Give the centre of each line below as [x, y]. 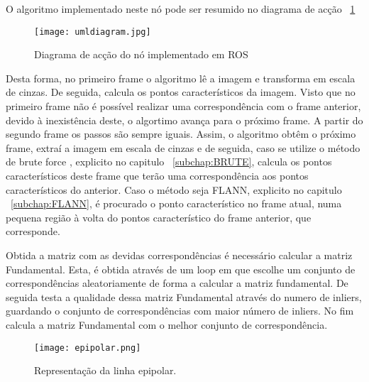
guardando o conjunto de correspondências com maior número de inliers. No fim [180, 311]
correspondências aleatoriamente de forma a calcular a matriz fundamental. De [177, 283]
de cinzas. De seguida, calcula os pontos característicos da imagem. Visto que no [181, 92]
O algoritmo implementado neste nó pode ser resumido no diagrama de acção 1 [181, 9]
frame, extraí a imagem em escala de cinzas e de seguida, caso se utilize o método [183, 147]
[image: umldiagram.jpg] [93, 32]
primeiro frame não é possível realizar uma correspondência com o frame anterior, [183, 106]
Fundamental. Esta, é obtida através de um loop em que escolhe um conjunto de [181, 269]
